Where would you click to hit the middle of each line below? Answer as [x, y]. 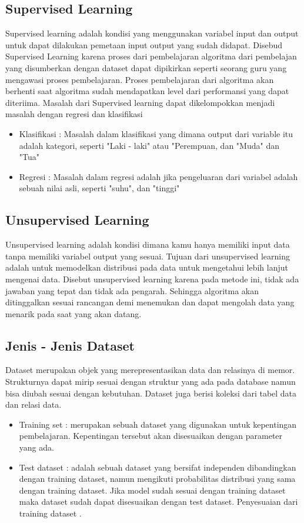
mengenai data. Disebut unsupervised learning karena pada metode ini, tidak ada [152, 279]
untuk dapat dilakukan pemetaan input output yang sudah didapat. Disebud [144, 44]
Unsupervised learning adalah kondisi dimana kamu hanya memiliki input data [148, 244]
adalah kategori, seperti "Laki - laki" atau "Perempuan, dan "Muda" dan [149, 145]
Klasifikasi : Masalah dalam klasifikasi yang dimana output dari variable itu [156, 133]
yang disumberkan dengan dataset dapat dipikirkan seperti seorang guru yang [146, 67]
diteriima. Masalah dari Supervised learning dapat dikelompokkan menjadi [140, 102]
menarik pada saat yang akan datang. [74, 313]
